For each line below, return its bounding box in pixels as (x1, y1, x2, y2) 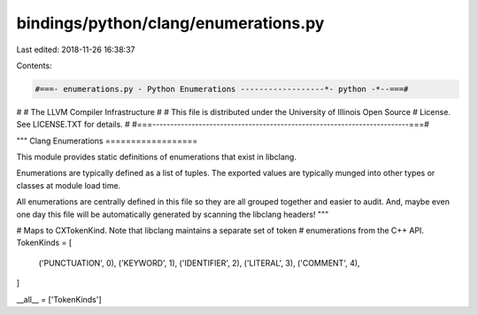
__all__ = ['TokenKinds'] (16, 294, 102, 304)
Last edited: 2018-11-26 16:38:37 (16, 44, 135, 55)
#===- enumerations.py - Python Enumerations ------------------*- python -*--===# (35, 84, 409, 94)
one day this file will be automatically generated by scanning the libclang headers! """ (16, 209, 329, 219)
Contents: (16, 60, 52, 71)
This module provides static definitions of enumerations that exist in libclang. (16, 151, 297, 163)
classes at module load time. (16, 180, 121, 190)
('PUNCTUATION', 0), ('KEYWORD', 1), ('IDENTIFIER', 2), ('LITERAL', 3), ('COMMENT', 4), (38, 257, 360, 268)
